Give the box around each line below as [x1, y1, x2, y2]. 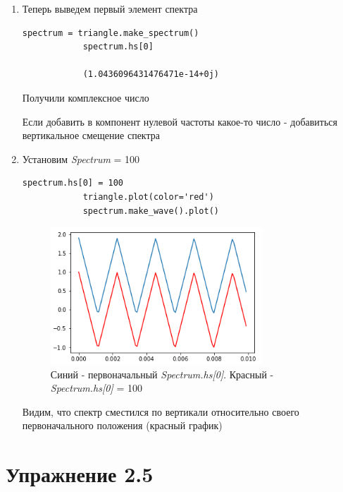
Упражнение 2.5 [6, 460, 154, 488]
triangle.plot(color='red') [82, 191, 214, 202]
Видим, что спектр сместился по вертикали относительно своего [22, 404, 299, 419]
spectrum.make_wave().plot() [82, 205, 219, 216]
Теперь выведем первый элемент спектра [22, 1, 198, 16]
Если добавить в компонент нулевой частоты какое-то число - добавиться [22, 114, 337, 128]
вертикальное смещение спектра [22, 128, 160, 143]
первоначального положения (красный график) [22, 418, 223, 433]
